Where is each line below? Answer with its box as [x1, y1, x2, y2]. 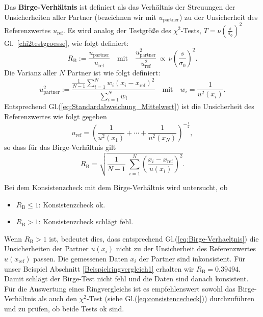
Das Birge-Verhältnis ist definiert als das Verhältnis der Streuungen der [4, 2, 235, 12]
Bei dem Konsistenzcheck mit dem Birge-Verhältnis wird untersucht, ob [4, 182, 228, 193]
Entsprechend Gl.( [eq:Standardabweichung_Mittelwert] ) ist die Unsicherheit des [4, 101, 254, 112]
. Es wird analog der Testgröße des [63, 24, 171, 35]
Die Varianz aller [4, 67, 57, 78]
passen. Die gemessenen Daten [33, 253, 128, 263]
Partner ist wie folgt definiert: [67, 67, 161, 78]
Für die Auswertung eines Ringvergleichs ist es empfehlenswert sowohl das [4, 283, 235, 294]
